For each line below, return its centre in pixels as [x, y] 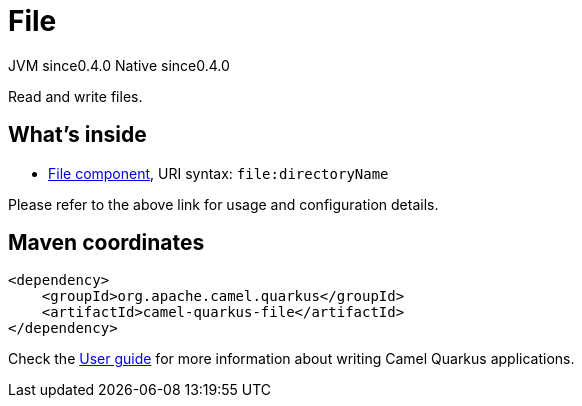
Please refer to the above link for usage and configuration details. [223, 204]
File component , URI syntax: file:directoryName [218, 173]
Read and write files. [75, 96]
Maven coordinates [106, 243]
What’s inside [77, 135]
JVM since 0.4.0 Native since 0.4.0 [119, 65]
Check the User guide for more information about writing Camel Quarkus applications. [291, 359]
